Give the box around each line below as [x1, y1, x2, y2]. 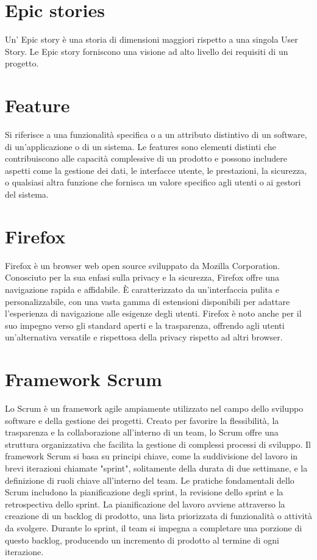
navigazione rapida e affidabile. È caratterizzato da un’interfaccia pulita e [5, 282, 279, 295]
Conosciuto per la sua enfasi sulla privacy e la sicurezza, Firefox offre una [5, 271, 279, 284]
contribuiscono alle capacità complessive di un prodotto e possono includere [5, 152, 287, 165]
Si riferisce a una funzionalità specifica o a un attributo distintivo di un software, [5, 128, 307, 141]
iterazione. [5, 545, 44, 558]
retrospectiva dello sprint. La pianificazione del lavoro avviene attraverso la [5, 497, 285, 510]
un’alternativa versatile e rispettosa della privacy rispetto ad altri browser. [5, 331, 283, 343]
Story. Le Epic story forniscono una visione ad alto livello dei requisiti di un [5, 45, 288, 57]
